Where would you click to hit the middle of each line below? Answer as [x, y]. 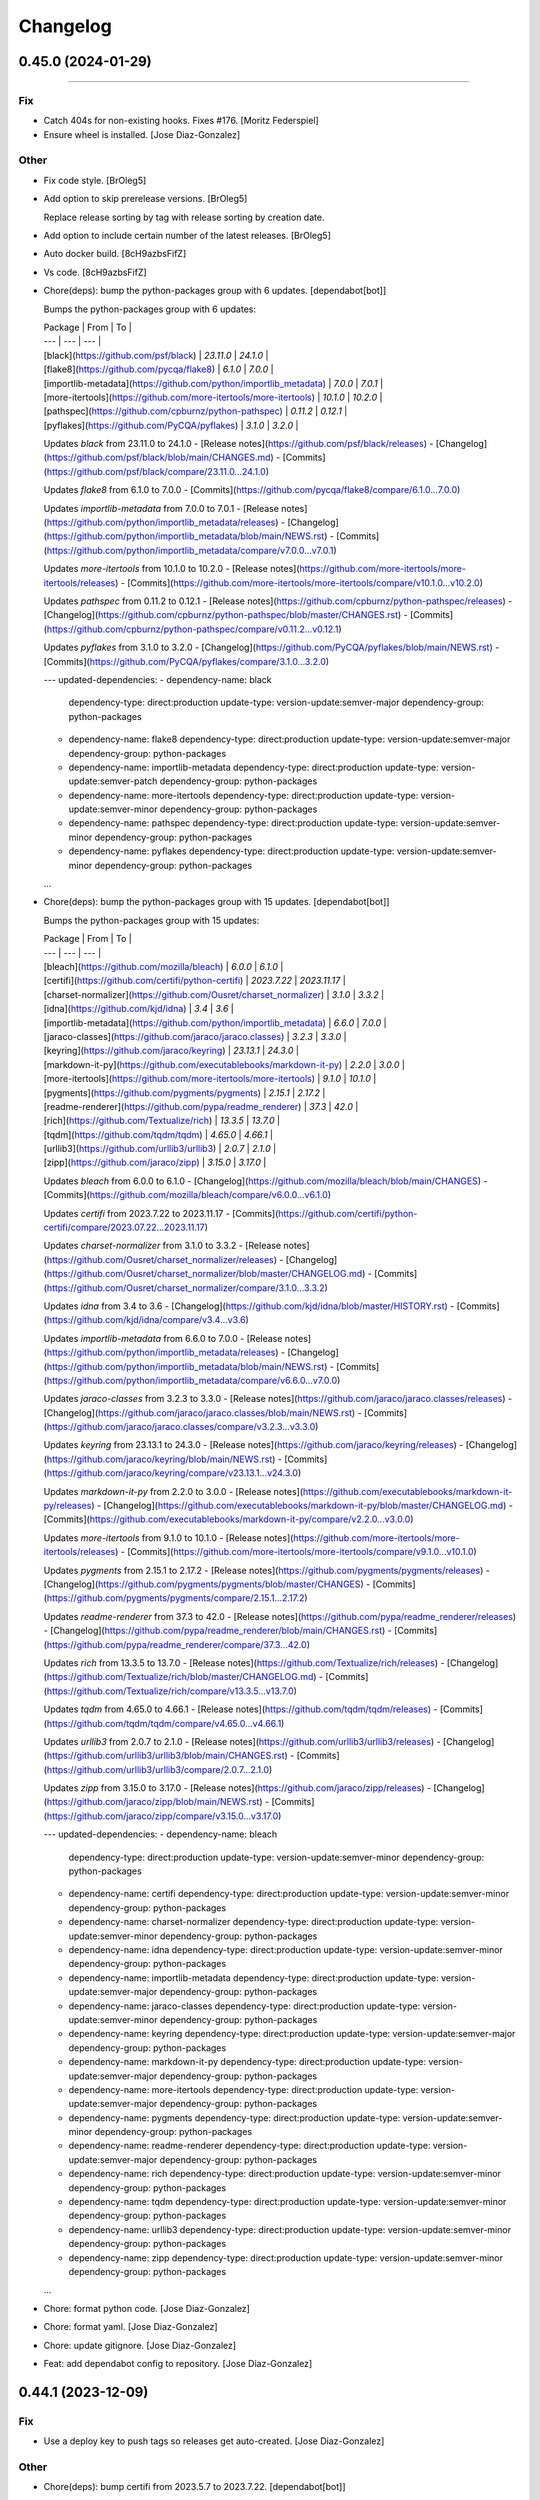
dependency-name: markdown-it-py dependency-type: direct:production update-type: [247, 2062]
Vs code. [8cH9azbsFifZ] [95, 272]
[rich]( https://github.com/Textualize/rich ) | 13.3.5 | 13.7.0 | [161, 1121]
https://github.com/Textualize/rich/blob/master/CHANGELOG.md [180, 1677]
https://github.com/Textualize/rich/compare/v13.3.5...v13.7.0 [170, 1691]
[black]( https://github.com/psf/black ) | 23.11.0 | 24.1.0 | [156, 355]
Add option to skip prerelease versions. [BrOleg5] [145, 199]
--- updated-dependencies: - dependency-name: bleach [160, 1834]
